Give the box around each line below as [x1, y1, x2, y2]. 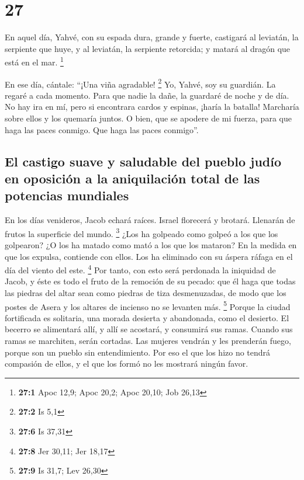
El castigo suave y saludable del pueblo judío [5, 152, 282, 170]
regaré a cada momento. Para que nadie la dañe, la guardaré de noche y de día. [5, 89, 289, 101]
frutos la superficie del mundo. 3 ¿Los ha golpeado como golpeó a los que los [5, 225, 278, 239]
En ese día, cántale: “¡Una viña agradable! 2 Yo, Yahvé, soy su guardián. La [5, 76, 276, 90]
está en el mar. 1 [5, 54, 64, 68]
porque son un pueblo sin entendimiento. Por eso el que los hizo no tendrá [5, 346, 271, 358]
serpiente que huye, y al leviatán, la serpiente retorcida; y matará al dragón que [5, 42, 291, 54]
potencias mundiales [5, 186, 129, 204]
